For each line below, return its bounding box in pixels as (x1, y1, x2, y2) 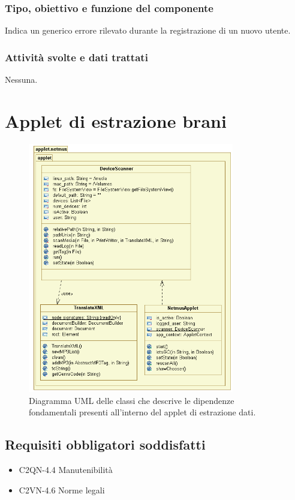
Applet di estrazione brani (5, 108, 227, 133)
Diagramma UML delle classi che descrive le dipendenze (29, 394, 234, 406)
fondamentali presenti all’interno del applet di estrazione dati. (29, 406, 256, 418)
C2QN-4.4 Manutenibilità (19, 463, 113, 476)
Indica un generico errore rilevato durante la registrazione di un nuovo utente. (5, 24, 291, 37)
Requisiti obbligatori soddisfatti (5, 435, 206, 454)
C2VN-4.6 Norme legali (19, 483, 105, 496)
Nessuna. (5, 73, 38, 86)
